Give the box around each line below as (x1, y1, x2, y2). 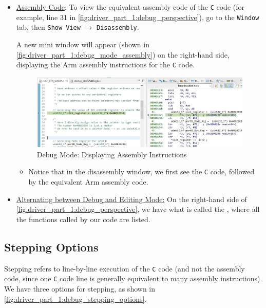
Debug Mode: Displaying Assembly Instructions (36, 149, 187, 159)
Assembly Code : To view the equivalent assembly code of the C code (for (16, 2, 244, 12)
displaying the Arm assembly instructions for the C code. (16, 59, 195, 70)
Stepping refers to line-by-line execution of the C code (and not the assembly (4, 263, 245, 274)
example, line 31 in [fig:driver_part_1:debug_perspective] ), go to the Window (16, 11, 259, 22)
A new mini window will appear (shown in (16, 39, 149, 49)
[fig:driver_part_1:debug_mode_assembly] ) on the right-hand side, (16, 49, 230, 60)
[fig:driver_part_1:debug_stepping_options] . (4, 293, 147, 304)
